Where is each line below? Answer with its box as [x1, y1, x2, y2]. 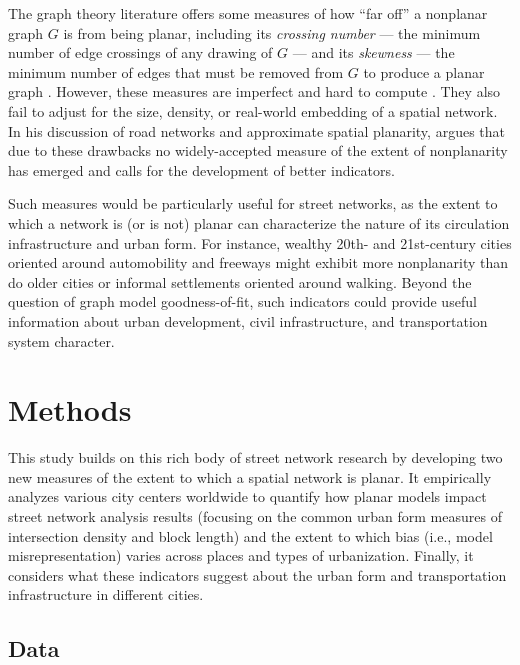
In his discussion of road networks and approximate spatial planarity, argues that [8, 120, 505, 141]
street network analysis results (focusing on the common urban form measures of [8, 506, 502, 526]
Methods [8, 389, 132, 430]
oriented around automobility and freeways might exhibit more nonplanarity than [8, 252, 509, 273]
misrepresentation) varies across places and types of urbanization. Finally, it [8, 545, 474, 566]
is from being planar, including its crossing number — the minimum [63, 22, 481, 43]
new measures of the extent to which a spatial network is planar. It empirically [8, 466, 492, 487]
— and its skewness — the [292, 42, 455, 63]
